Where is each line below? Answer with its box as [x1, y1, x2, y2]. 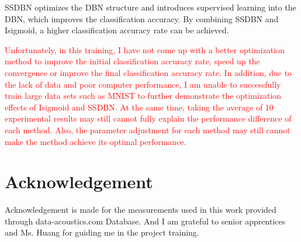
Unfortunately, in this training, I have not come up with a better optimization [5, 43, 285, 56]
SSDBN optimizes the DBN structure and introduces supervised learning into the [5, 1, 296, 13]
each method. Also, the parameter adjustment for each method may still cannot [5, 123, 290, 136]
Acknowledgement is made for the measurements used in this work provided [5, 203, 276, 216]
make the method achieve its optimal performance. [5, 135, 186, 147]
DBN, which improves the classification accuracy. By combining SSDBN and [5, 12, 279, 25]
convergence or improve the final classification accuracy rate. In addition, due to [5, 66, 292, 78]
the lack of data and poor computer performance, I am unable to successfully [5, 78, 281, 90]
